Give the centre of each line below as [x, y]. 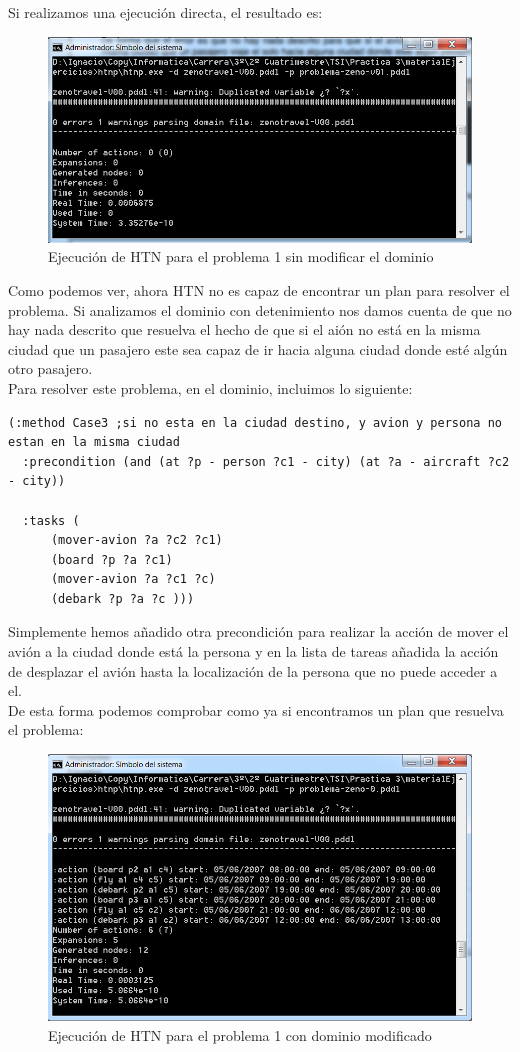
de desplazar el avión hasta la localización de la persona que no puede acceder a [253, 670]
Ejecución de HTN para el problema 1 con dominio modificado [240, 1034]
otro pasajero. [50, 368]
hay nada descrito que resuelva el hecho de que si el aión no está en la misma [244, 329]
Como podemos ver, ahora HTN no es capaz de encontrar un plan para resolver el [259, 289]
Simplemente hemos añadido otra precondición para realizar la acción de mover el [258, 631]
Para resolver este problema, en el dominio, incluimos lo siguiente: [210, 387]
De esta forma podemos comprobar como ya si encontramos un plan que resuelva [256, 709]
